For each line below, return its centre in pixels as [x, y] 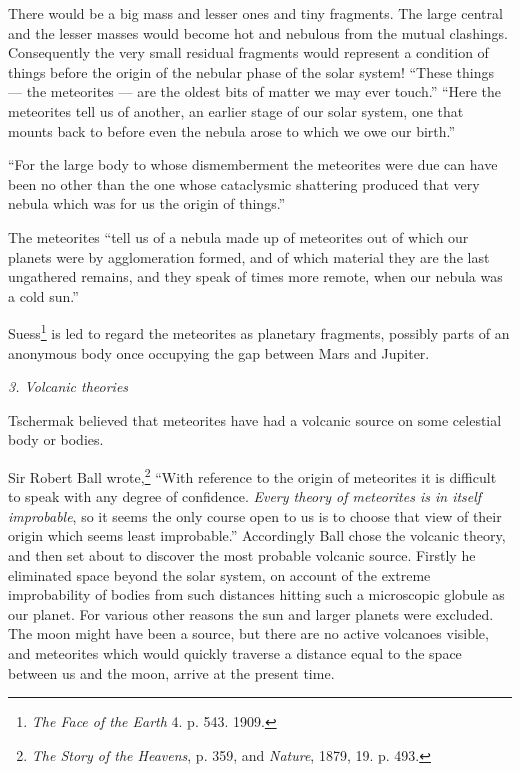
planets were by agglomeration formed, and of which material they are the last [249, 256]
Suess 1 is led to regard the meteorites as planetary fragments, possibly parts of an [259, 331]
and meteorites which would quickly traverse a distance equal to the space [235, 652]
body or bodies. [56, 439]
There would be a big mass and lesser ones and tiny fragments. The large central [255, 13]
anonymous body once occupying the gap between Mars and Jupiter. [219, 352]
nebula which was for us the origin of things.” [147, 203]
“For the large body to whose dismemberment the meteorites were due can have [253, 164]
